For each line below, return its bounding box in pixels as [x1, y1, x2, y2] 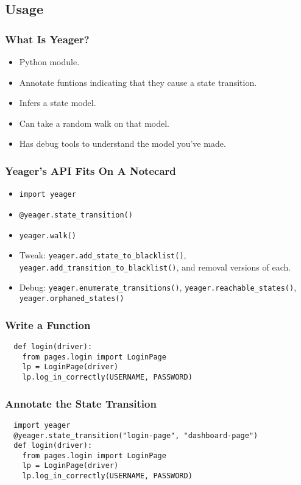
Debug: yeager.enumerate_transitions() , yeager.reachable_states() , [19, 281, 297, 294]
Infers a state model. [19, 96, 96, 109]
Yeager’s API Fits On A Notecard [5, 163, 176, 178]
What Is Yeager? [5, 31, 90, 46]
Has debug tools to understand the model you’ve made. [19, 137, 226, 150]
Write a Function [5, 317, 91, 332]
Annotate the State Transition [5, 395, 157, 411]
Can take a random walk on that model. [19, 116, 169, 129]
